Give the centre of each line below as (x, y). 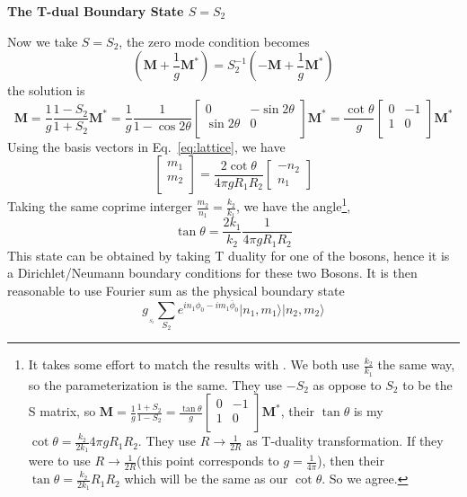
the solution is (46, 90)
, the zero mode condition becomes (214, 41)
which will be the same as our (206, 479)
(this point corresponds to (208, 461)
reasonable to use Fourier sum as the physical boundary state (176, 290)
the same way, (416, 364)
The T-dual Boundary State (96, 11)
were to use (59, 461)
